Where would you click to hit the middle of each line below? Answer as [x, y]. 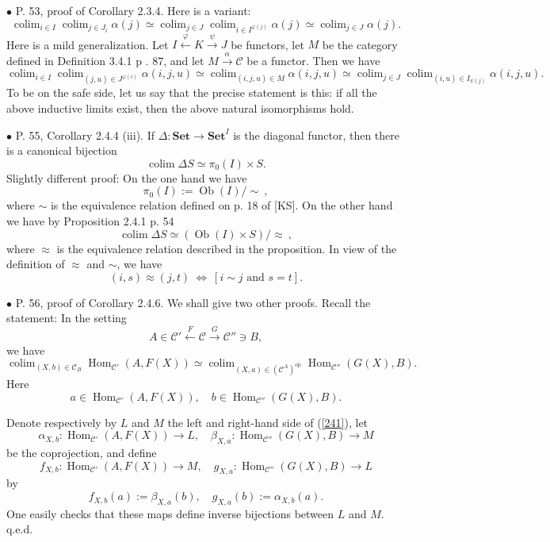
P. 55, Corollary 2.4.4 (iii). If [85, 135]
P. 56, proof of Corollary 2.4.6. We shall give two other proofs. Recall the [193, 302]
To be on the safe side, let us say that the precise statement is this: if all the [192, 92]
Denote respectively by [62, 422]
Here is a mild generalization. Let [88, 44]
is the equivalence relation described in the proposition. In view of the [227, 248]
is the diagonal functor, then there [317, 135]
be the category [360, 44]
